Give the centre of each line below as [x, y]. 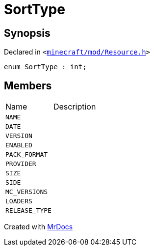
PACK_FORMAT [27, 155]
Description [75, 107]
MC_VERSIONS [27, 192]
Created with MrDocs [38, 227]
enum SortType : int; [45, 67]
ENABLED [19, 145]
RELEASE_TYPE [28, 211]
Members [28, 85]
